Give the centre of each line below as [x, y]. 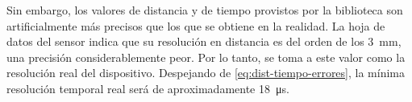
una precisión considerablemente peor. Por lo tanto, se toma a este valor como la [206, 57]
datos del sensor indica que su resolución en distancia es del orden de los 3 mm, [204, 41]
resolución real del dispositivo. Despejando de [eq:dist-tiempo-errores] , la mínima [206, 73]
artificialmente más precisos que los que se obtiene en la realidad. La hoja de [196, 25]
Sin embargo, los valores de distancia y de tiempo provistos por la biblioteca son [205, 10]
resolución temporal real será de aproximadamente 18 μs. [148, 88]
